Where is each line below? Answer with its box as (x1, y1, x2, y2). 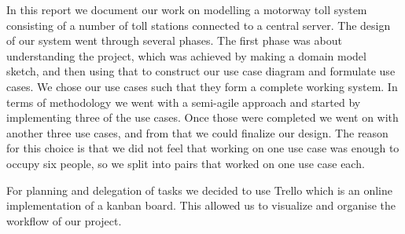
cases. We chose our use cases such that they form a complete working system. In (6, 78, 398, 94)
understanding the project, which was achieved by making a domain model (6, 47, 366, 64)
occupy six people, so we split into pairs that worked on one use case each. (6, 155, 365, 171)
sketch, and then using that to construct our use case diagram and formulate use (6, 63, 396, 79)
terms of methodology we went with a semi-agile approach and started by (6, 93, 361, 110)
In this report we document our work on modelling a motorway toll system (6, 2, 367, 17)
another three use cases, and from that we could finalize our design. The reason (6, 124, 388, 141)
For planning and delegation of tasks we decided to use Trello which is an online (6, 181, 392, 198)
